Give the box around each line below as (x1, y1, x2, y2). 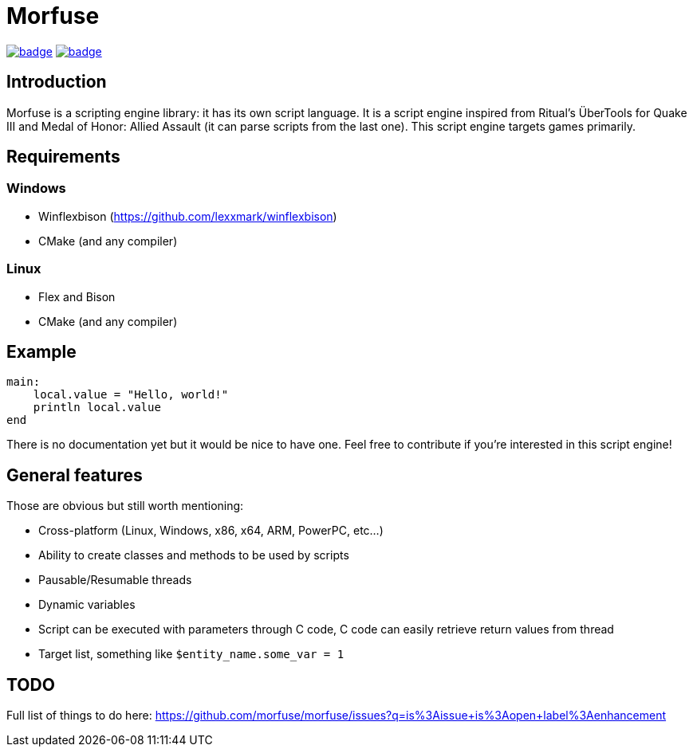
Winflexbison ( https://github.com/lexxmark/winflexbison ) (38, 209, 337, 223)
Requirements (6, 147, 120, 167)
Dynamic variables (38, 598, 136, 612)
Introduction (6, 72, 107, 92)
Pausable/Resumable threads (38, 573, 192, 587)
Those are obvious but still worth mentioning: (6, 499, 244, 513)
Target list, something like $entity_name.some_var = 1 (38, 647, 345, 661)
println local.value (33, 401, 161, 414)
